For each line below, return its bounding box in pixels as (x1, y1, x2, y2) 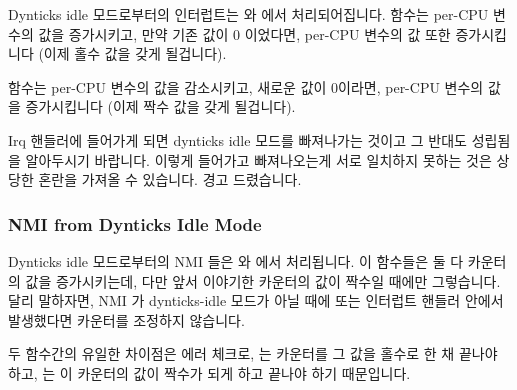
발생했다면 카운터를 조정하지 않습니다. (8, 309, 245, 330)
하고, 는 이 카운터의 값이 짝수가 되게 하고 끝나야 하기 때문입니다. (8, 362, 411, 383)
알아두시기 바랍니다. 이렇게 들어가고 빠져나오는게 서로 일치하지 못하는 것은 (25, 149, 492, 170)
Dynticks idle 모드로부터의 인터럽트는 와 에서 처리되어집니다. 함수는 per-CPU (8, 4, 489, 24)
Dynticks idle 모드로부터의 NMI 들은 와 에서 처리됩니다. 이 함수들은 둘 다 (8, 250, 464, 271)
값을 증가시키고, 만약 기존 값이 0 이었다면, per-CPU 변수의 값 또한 (38, 23, 451, 44)
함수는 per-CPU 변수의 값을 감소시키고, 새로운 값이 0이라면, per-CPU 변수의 (8, 76, 484, 97)
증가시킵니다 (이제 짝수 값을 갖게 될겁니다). (25, 96, 296, 117)
